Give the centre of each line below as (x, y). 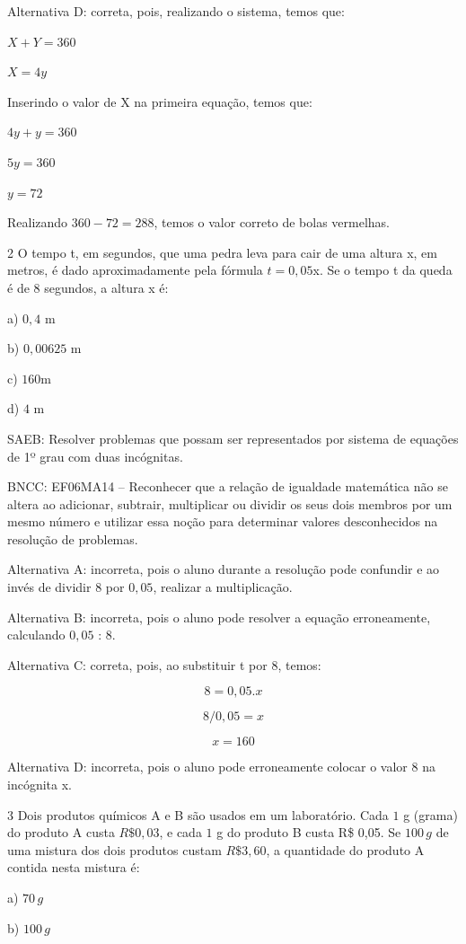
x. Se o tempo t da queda (382, 270)
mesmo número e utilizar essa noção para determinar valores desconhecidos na (223, 521)
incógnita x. (40, 785)
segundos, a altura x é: (106, 287)
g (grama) (431, 814)
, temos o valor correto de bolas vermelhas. (272, 222)
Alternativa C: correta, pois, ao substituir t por (137, 664)
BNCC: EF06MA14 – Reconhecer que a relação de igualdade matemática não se (228, 486)
